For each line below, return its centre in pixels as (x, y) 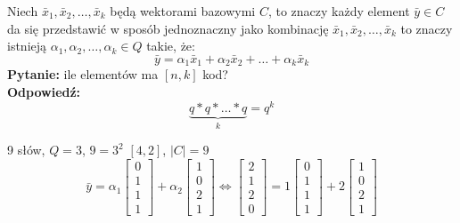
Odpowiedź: (44, 92)
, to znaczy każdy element (339, 11)
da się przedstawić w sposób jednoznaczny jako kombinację (168, 28)
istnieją (27, 46)
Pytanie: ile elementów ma (83, 74)
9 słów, (26, 150)
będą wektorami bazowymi (183, 11)
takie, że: (171, 46)
